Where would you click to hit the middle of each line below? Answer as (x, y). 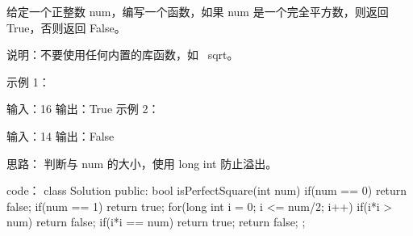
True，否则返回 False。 (66, 27)
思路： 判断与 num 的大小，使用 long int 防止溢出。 (142, 163)
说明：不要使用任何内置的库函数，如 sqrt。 (123, 55)
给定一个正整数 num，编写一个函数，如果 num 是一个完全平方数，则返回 (198, 11)
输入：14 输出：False (60, 135)
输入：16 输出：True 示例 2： (83, 109)
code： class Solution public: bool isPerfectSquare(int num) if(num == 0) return (207, 190)
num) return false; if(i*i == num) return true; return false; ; (156, 222)
